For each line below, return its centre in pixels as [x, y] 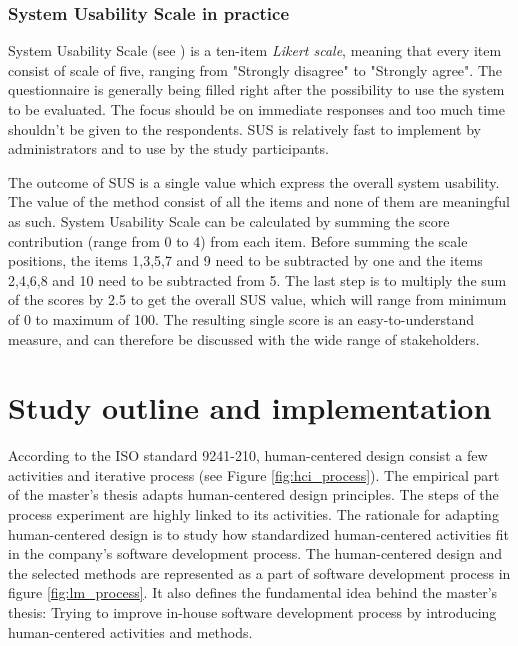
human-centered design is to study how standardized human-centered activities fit [258, 533]
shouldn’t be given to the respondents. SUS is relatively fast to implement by [244, 128]
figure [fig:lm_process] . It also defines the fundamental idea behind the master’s [253, 592]
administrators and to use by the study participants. [168, 148]
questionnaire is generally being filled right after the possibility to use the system [256, 89]
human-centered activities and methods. [130, 631]
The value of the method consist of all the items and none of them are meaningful [259, 201]
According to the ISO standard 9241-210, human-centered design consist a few [248, 455]
